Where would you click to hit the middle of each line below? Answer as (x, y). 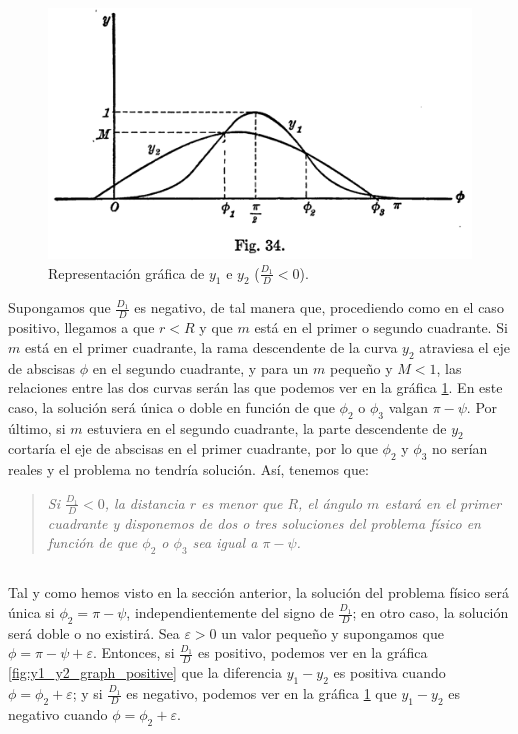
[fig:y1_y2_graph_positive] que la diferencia (145, 672)
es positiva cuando (389, 672)
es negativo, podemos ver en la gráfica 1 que (261, 693)
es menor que (241, 502)
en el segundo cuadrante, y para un (200, 367)
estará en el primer (443, 502)
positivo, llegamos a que (81, 327)
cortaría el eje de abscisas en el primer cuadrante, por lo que (193, 448)
